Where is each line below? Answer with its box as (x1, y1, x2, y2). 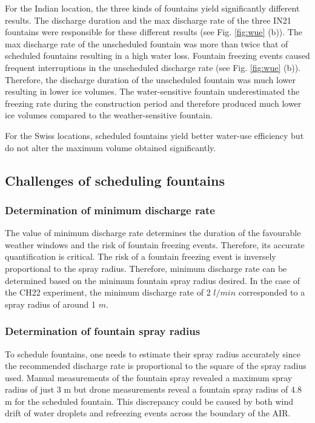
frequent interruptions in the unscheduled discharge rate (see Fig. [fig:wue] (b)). (5, 61, 301, 73)
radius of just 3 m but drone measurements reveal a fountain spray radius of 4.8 (5, 383, 302, 396)
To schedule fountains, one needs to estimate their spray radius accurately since (5, 347, 300, 360)
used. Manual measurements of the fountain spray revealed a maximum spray (5, 371, 293, 384)
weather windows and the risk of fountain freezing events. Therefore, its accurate (5, 238, 305, 251)
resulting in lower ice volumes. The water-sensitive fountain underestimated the (5, 85, 300, 98)
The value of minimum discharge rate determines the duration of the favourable (5, 226, 301, 239)
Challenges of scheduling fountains (5, 171, 225, 189)
